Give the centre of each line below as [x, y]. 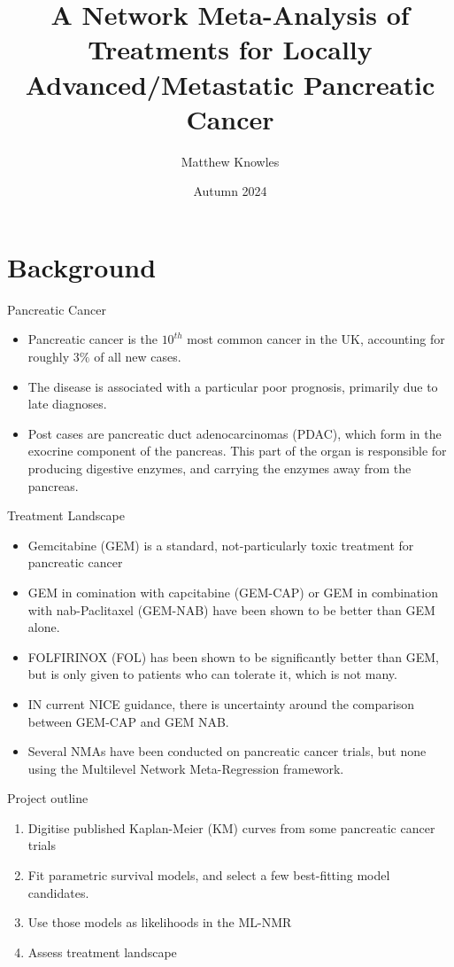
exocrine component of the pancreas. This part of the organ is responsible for [237, 451]
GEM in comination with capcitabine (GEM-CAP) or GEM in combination [233, 592]
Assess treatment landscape [102, 951]
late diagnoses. [67, 404]
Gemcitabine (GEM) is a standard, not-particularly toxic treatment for [221, 545]
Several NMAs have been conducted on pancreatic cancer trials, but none [227, 751]
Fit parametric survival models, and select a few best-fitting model [209, 875]
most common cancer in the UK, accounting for [316, 339]
